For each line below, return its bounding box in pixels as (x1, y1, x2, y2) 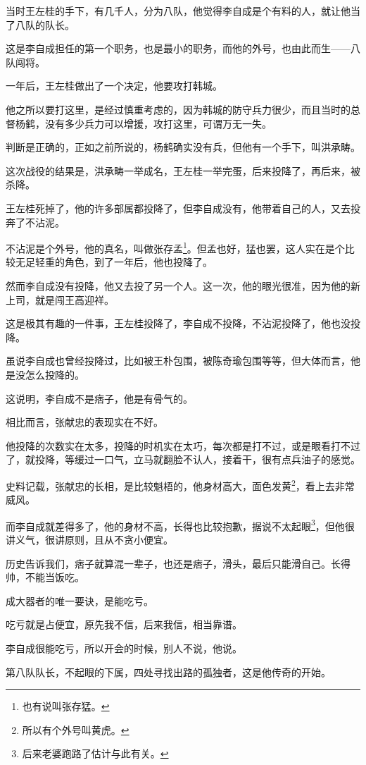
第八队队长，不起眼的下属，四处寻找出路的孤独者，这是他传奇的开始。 (6, 664, 331, 679)
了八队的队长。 (6, 17, 75, 32)
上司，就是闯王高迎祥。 (6, 292, 114, 307)
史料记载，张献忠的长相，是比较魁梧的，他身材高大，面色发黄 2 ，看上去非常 (6, 476, 355, 493)
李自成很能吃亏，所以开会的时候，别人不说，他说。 (6, 640, 242, 655)
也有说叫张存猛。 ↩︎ (22, 699, 110, 714)
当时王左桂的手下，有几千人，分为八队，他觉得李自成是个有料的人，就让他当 (6, 4, 360, 18)
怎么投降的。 (25, 367, 84, 381)
